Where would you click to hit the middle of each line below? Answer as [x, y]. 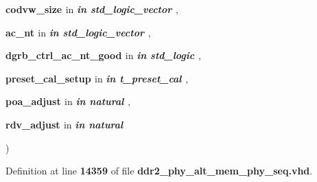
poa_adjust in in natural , [68, 101]
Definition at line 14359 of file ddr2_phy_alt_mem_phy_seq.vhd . [159, 171]
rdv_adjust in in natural [64, 124]
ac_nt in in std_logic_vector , [78, 32]
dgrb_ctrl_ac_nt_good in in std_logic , [103, 55]
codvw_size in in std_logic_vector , [92, 9]
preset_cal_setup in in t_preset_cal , [97, 78]
